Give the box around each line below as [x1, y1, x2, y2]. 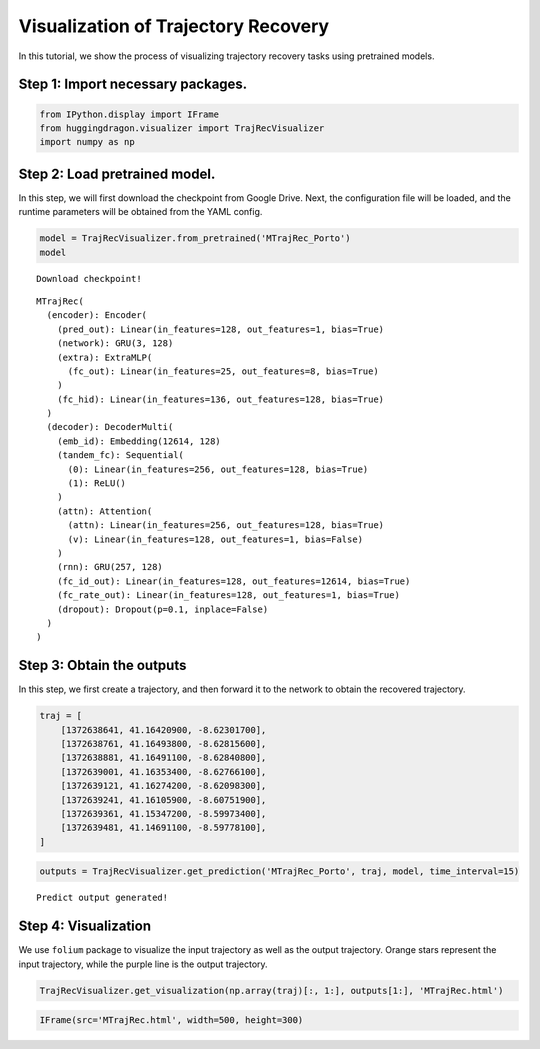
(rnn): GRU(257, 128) [56, 561, 164, 573]
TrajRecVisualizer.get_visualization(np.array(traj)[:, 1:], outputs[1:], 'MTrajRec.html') [39, 985, 504, 996]
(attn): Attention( [56, 505, 153, 517]
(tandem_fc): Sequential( [56, 450, 185, 461]
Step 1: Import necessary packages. [18, 76, 248, 93]
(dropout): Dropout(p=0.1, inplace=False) [56, 603, 269, 615]
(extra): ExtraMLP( [56, 351, 153, 363]
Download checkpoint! [36, 273, 142, 284]
